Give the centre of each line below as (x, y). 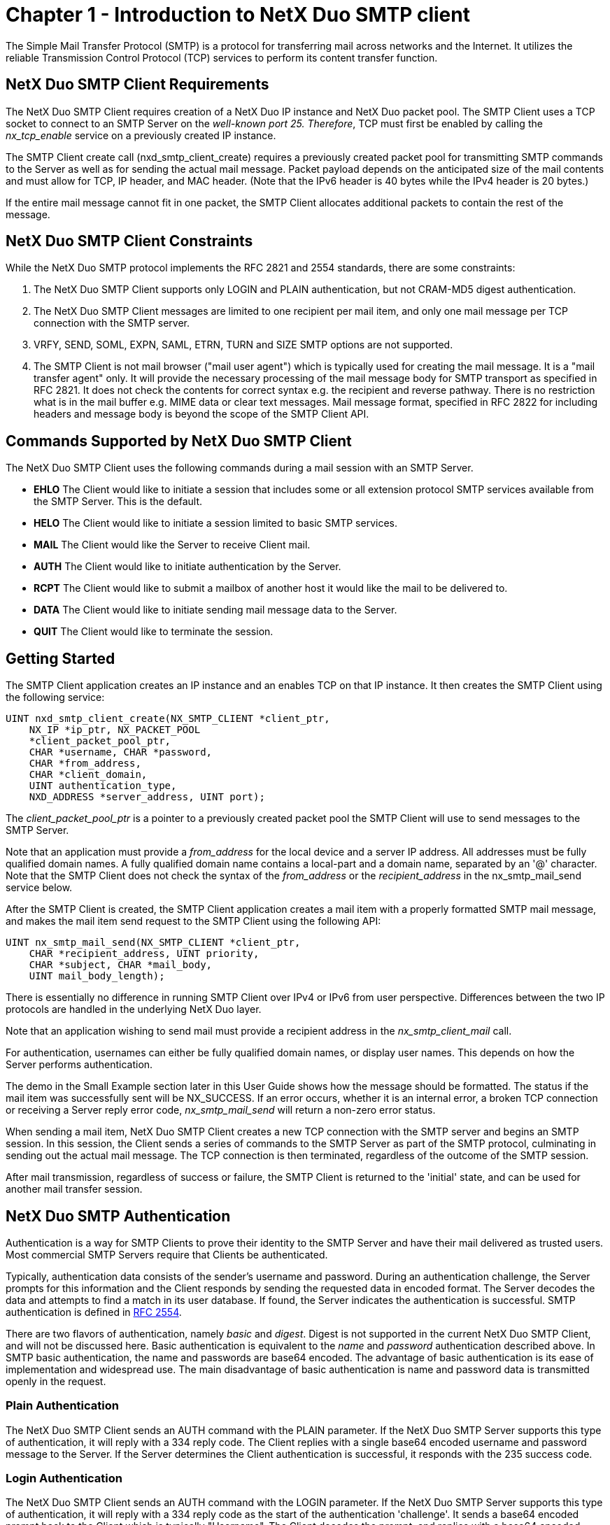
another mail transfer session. (74, 1189)
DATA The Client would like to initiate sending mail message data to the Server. (215, 610)
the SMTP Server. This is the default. (118, 502)
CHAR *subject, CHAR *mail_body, (121, 965)
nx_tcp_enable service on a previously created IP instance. (141, 135)
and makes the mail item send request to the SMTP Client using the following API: (193, 921)
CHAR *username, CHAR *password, (121, 752)
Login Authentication (64, 1478)
